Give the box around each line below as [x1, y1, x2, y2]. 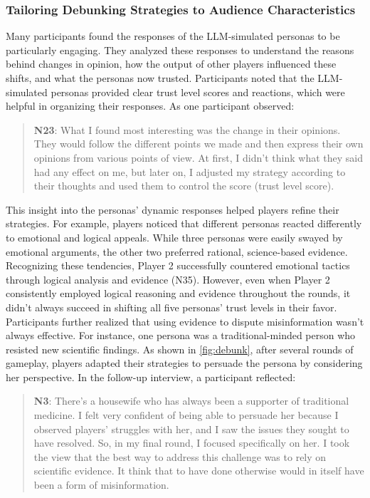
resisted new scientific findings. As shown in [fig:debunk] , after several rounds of [6, 341, 354, 356]
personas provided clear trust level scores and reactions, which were [51, 84, 345, 99]
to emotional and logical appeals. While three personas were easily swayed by [6, 229, 343, 244]
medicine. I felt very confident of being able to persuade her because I [33, 408, 339, 422]
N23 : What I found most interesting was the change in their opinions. [33, 122, 341, 137]
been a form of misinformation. [33, 477, 169, 492]
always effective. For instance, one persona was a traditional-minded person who [6, 328, 356, 343]
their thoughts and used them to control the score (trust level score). [33, 178, 334, 193]
